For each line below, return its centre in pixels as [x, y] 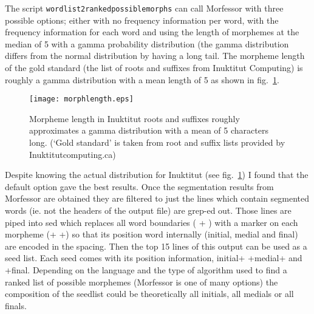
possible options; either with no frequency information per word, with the [142, 20]
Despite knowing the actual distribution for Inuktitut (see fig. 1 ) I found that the [157, 175]
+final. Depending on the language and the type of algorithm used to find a [146, 270]
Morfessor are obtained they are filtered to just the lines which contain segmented [157, 198]
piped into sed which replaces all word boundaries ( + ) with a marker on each [152, 222]
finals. [16, 305]
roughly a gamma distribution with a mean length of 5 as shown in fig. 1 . [142, 79]
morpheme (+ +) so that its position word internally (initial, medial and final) [152, 234]
